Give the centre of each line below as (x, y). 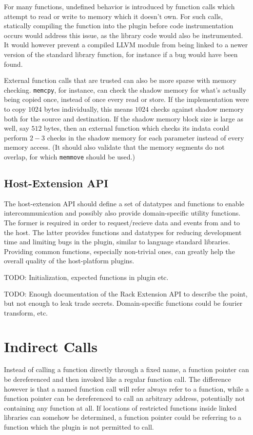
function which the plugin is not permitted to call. (79, 427)
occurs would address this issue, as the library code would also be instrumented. (124, 35)
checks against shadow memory (197, 109)
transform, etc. (26, 312)
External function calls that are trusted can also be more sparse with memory (120, 80)
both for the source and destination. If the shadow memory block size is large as (124, 118)
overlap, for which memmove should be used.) (69, 156)
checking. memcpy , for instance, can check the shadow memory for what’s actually (125, 89)
